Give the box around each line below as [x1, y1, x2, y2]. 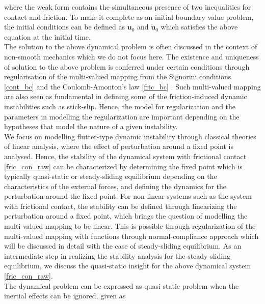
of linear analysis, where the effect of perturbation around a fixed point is [4, 141, 234, 151]
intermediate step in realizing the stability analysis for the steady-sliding [4, 250, 230, 261]
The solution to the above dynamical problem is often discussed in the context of [4, 41, 257, 52]
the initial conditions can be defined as [4, 21, 125, 32]
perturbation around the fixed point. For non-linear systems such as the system [4, 191, 252, 201]
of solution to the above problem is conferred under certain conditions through [4, 61, 250, 72]
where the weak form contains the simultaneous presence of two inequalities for [4, 2, 251, 12]
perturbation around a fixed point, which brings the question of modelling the [4, 210, 248, 221]
